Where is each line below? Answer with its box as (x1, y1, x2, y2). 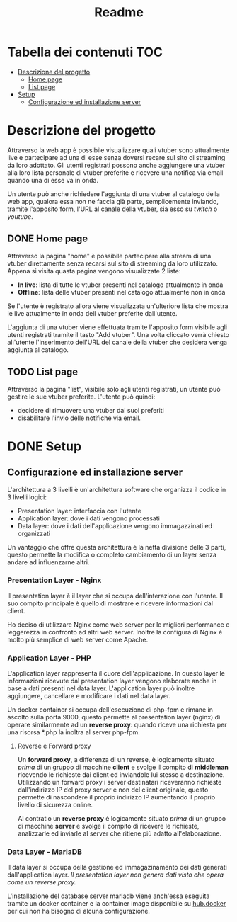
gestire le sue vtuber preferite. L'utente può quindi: (7, 392, 156, 401)
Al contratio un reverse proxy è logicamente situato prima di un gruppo (17, 814, 226, 823)
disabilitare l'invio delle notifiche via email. (17, 414, 141, 422)
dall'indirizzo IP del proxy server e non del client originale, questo (17, 785, 209, 794)
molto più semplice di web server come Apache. (7, 635, 149, 644)
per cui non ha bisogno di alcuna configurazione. (7, 907, 151, 916)
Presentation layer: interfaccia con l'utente (17, 506, 141, 515)
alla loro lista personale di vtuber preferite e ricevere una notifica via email (7, 168, 224, 177)
